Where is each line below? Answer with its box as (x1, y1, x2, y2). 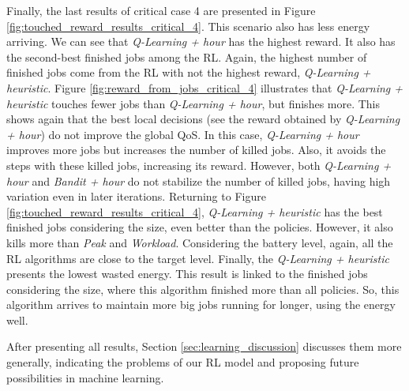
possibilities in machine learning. (6, 369, 164, 385)
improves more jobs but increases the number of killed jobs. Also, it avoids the (6, 141, 386, 158)
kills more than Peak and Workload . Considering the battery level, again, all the (6, 234, 393, 250)
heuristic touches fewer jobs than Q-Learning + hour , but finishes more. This (6, 95, 381, 111)
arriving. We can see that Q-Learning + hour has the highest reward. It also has (6, 33, 396, 50)
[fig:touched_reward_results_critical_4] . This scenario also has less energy (6, 17, 370, 34)
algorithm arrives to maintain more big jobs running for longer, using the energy (6, 296, 396, 313)
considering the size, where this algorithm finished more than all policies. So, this (6, 280, 400, 297)
